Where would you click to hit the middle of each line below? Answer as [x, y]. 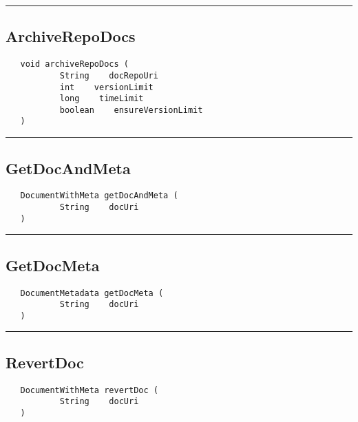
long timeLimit [102, 99]
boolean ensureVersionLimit [131, 110]
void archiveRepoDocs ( [74, 64]
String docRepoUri [109, 75]
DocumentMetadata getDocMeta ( [92, 293]
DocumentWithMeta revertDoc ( [89, 390]
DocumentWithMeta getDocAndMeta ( [99, 196]
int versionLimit [106, 87]
